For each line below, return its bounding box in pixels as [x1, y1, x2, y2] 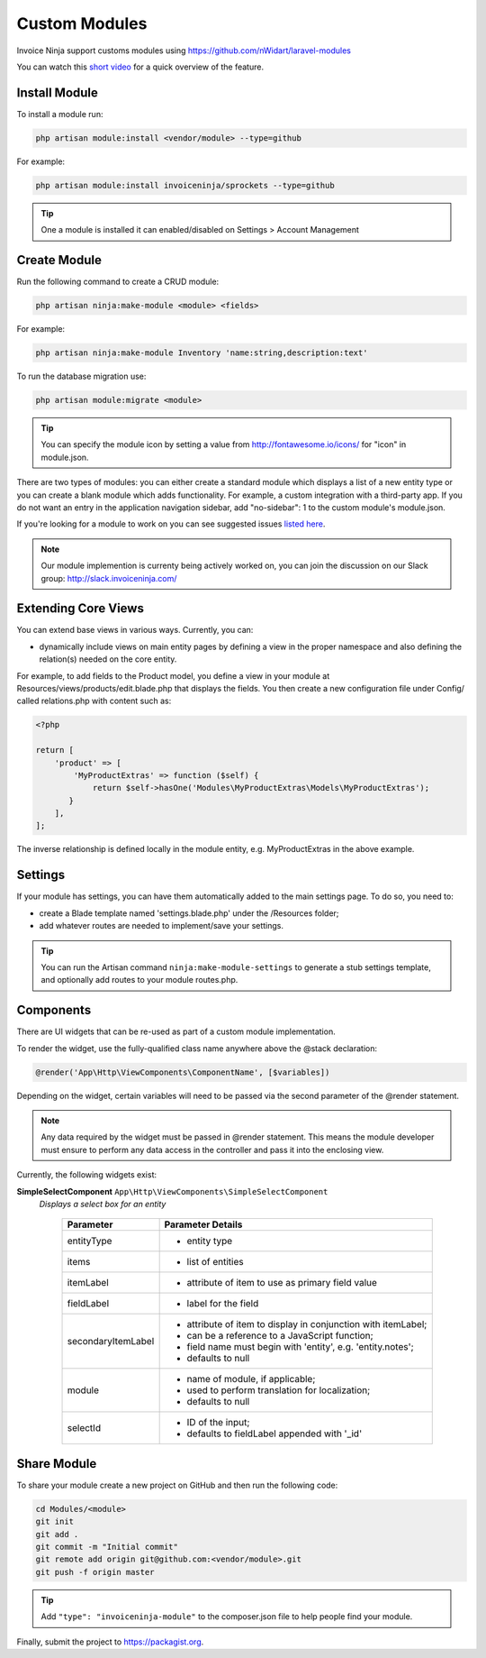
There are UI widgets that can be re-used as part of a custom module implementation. [16, 1026, 337, 1037]
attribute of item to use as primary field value [186, 1277, 378, 1289]
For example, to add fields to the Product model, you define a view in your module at [16, 670, 330, 681]
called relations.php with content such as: [16, 695, 172, 707]
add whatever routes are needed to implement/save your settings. [39, 921, 283, 931]
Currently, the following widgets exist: [16, 1169, 157, 1180]
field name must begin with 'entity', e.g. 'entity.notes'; [186, 1341, 414, 1353]
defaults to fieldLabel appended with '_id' [186, 1427, 363, 1440]
